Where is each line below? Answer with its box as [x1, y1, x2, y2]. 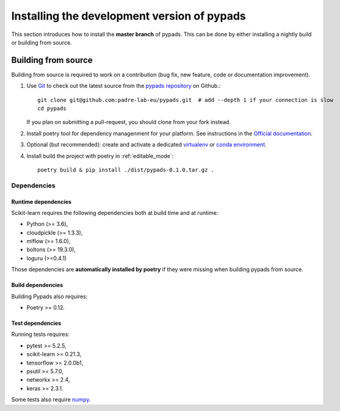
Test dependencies [11, 319, 62, 327]
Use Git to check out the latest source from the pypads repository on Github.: [26, 82, 221, 90]
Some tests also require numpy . [11, 396, 91, 403]
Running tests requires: [11, 330, 70, 338]
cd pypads [37, 105, 67, 112]
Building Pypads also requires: [11, 293, 88, 300]
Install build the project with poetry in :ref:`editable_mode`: [26, 152, 174, 159]
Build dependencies [11, 282, 63, 289]
